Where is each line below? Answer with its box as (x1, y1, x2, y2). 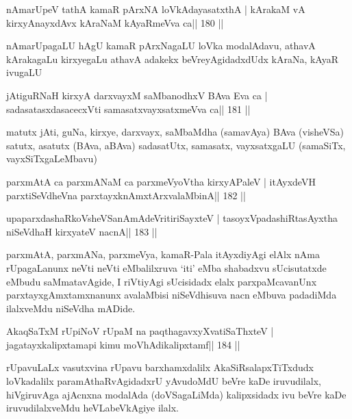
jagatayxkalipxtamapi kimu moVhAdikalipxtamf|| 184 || (6, 337, 240, 351)
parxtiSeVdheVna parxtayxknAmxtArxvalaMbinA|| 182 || (6, 188, 246, 202)
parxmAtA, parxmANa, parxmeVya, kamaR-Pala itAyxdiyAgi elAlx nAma (6, 247, 320, 262)
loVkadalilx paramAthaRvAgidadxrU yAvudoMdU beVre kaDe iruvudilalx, (6, 374, 321, 388)
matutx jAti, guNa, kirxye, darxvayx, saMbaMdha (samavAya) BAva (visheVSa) (6, 125, 344, 139)
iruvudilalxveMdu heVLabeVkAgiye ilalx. (6, 401, 179, 415)
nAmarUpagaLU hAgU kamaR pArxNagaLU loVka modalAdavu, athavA (6, 38, 316, 53)
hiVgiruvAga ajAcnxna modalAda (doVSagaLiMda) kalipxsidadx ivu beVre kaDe (6, 387, 347, 401)
